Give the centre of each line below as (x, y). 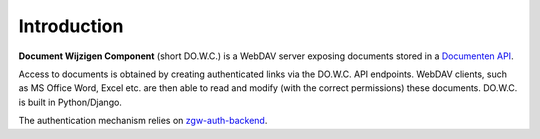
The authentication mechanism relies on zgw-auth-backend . (143, 121)
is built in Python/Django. (70, 102)
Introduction (71, 26)
